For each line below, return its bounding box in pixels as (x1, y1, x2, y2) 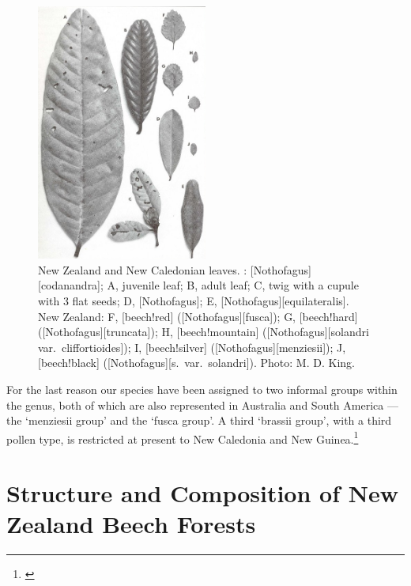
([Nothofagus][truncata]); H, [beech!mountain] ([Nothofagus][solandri (38, 323, 369, 340)
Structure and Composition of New (6, 477, 398, 509)
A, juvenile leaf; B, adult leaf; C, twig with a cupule (107, 277, 359, 293)
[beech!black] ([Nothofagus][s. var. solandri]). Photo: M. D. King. (38, 354, 355, 371)
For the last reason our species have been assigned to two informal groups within (6, 381, 398, 398)
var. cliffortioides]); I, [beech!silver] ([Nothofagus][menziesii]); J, (38, 338, 346, 355)
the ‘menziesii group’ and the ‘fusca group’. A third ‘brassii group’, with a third (6, 412, 392, 429)
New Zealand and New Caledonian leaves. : (38, 261, 247, 278)
